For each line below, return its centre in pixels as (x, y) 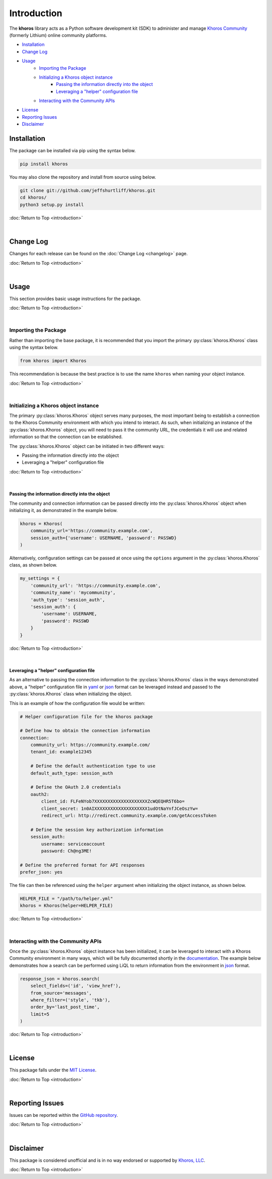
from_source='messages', (61, 993)
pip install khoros (44, 164)
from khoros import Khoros (53, 361)
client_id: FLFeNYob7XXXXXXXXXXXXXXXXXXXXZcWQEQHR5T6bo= (113, 801)
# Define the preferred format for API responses (82, 865)
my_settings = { (40, 578)
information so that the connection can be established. (66, 437)
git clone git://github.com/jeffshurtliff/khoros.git (88, 191)
